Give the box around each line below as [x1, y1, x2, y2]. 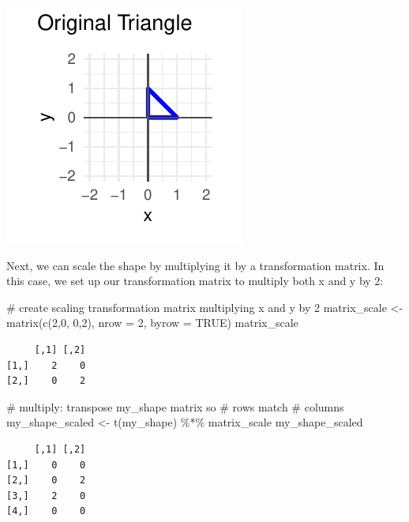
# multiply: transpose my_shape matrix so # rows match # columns [6, 398, 344, 415]
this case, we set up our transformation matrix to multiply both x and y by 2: [6, 272, 384, 289]
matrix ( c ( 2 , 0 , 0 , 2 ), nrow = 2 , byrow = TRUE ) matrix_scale [6, 314, 298, 331]
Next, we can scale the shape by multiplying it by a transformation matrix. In [6, 257, 385, 273]
